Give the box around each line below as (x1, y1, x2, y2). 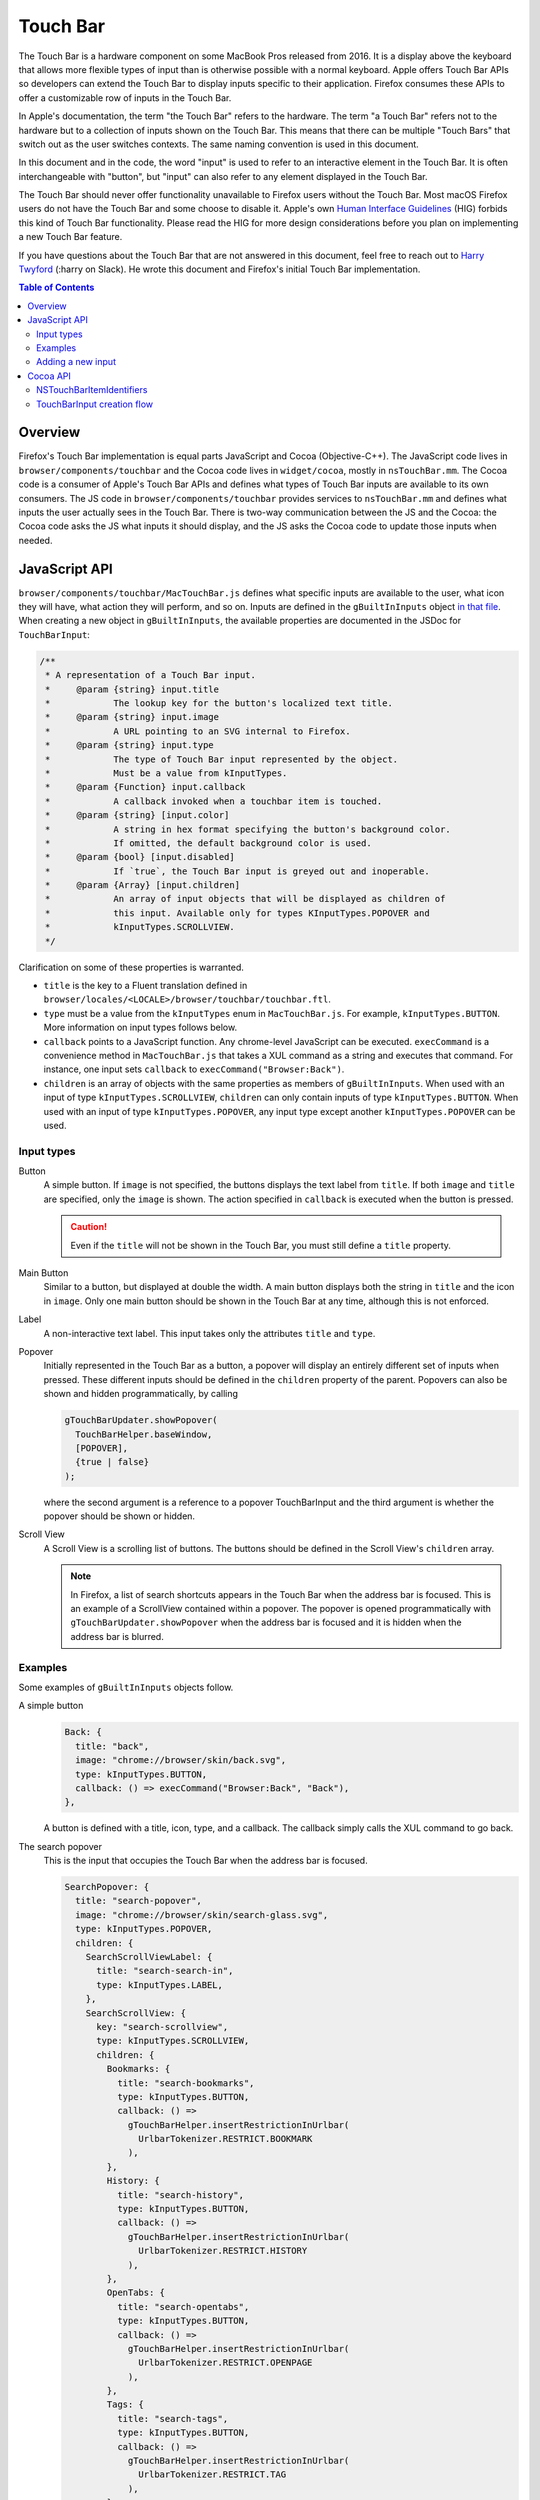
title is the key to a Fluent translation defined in (43, 980, 248, 992)
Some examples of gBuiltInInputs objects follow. (18, 1681, 234, 1693)
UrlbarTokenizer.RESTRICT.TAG (138, 2469, 287, 2480)
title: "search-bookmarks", (116, 2077, 255, 2089)
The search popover (18, 1840, 102, 1852)
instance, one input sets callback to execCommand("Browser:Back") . (43, 1063, 345, 1075)
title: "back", (75, 1740, 150, 1752)
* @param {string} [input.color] (45, 810, 230, 821)
